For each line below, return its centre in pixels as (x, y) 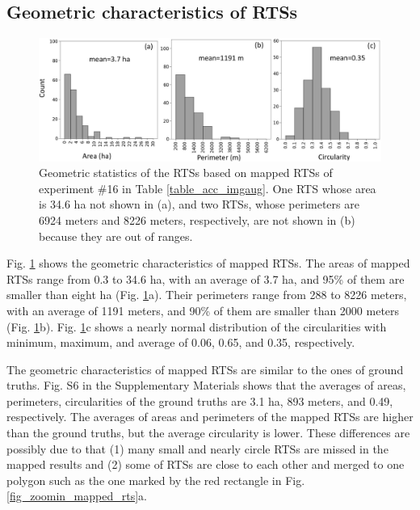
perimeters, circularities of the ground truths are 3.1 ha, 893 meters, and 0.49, (200, 400)
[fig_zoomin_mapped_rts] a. (77, 496)
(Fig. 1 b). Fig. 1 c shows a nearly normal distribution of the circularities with (197, 326)
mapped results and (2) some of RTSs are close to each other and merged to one (206, 464)
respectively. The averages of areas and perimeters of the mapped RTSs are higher (210, 417)
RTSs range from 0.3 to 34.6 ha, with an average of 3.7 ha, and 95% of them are (206, 278)
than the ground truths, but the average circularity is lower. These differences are (208, 433)
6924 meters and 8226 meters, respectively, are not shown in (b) (197, 219)
